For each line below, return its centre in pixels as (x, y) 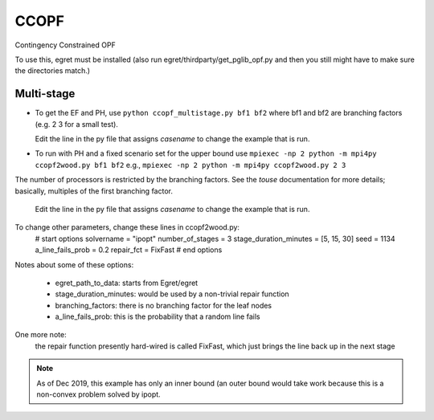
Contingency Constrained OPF (65, 45)
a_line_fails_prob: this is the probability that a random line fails (158, 316)
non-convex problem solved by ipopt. (98, 394)
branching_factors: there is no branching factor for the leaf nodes (164, 305)
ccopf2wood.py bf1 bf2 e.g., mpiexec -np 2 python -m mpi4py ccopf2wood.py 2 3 (190, 165)
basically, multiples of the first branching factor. (94, 191)
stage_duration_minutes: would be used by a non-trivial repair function (172, 294)
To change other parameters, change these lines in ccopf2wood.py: (127, 227)
